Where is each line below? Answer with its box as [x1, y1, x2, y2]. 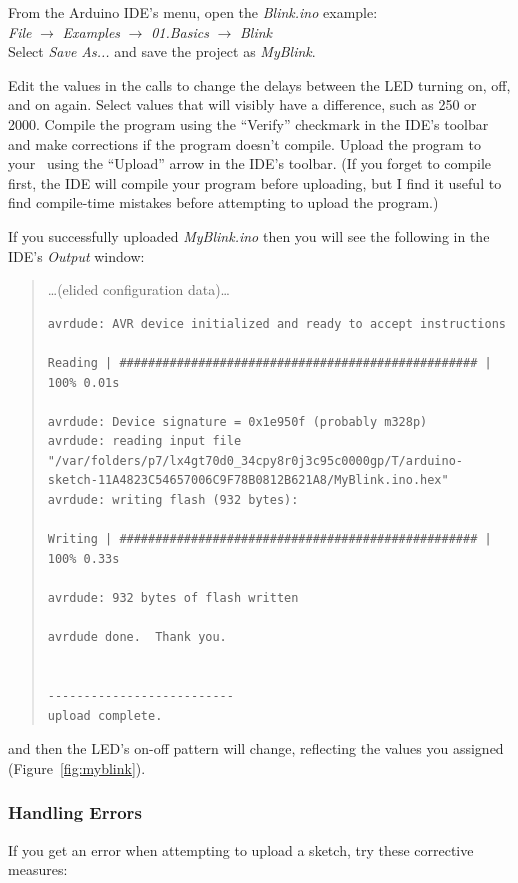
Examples [62, 21, 121, 42]
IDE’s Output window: [8, 245, 145, 266]
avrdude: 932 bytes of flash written [47, 591, 299, 606]
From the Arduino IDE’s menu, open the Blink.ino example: [8, 2, 378, 22]
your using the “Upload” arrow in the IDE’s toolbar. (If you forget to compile [8, 153, 491, 174]
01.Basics [151, 21, 209, 42]
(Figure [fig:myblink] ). [8, 757, 146, 778]
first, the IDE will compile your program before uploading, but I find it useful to [8, 172, 502, 193]
